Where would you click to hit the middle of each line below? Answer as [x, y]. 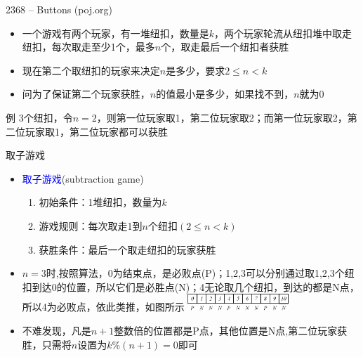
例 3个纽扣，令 [39, 117]
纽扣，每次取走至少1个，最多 [88, 47]
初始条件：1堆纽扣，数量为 [100, 202]
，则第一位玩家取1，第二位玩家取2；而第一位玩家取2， [222, 117]
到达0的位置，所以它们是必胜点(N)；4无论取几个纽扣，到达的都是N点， [196, 286]
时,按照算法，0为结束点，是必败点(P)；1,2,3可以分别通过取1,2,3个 [195, 273]
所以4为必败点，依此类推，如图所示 [103, 307]
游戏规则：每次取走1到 [91, 225]
